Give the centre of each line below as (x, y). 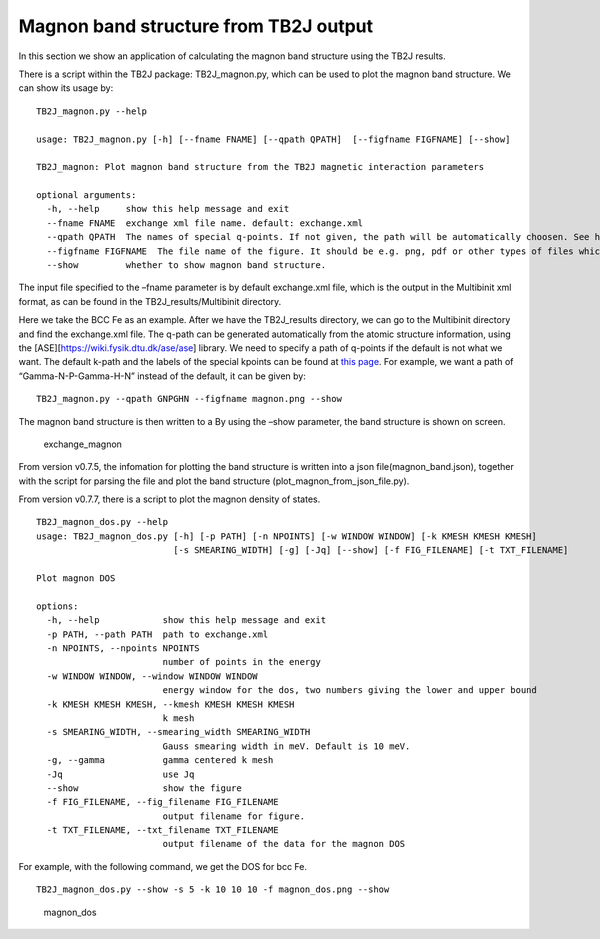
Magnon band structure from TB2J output (196, 26)
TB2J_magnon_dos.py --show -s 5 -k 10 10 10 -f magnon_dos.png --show (213, 889)
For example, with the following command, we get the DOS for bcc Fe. (162, 866)
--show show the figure (144, 788)
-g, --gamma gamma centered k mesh (160, 760)
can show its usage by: (66, 88)
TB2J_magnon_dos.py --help (102, 522)
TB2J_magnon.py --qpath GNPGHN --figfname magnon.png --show (189, 399)
